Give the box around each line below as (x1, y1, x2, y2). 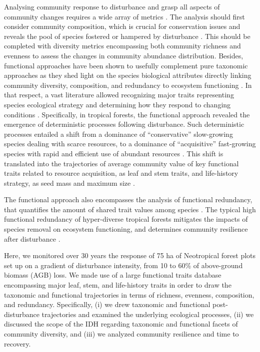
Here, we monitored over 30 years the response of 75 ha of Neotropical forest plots (4, 250, 256, 261)
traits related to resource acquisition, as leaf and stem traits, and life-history (4, 168, 238, 178)
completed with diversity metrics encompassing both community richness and (4, 40, 241, 51)
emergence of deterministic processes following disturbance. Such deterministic (4, 119, 244, 129)
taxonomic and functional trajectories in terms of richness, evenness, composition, (4, 289, 254, 300)
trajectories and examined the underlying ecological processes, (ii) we (41, 309, 254, 319)
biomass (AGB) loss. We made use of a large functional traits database (4, 270, 221, 280)
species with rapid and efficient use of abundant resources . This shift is (4, 148, 223, 158)
